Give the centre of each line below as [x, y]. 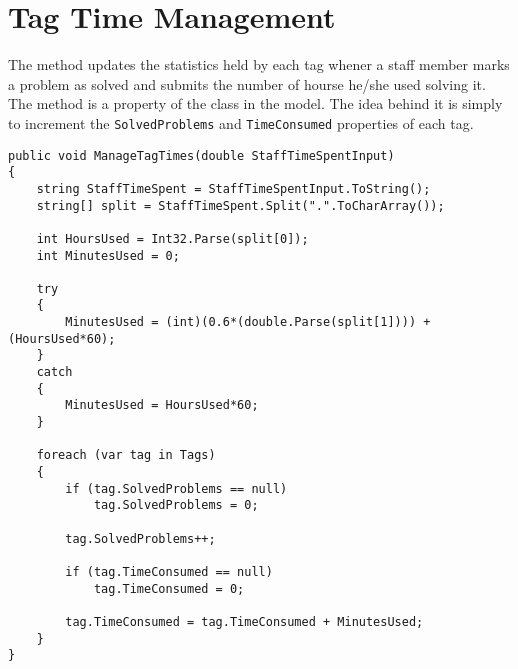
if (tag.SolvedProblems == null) [176, 488]
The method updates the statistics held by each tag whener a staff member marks [259, 64]
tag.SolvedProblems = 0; [176, 505]
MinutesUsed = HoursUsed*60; [162, 405]
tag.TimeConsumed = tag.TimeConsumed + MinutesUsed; [244, 621]
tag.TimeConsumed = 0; [169, 588]
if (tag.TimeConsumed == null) [169, 571]
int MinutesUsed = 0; [108, 255]
